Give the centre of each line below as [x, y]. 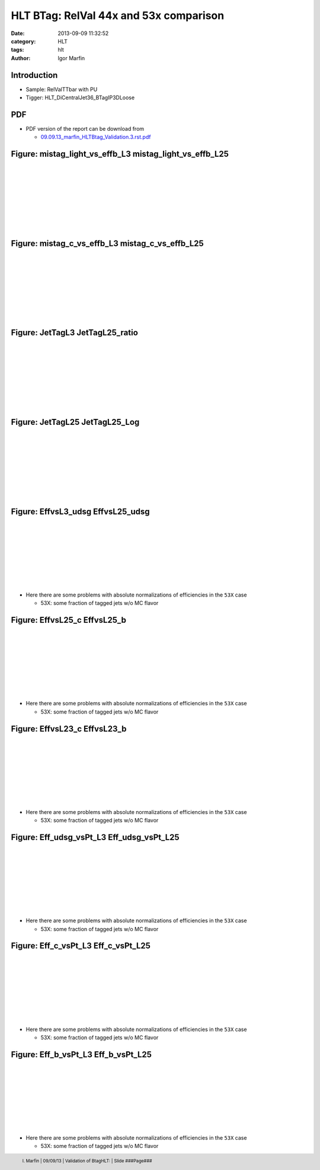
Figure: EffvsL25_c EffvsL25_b [69, 620]
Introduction [34, 75]
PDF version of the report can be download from [85, 128]
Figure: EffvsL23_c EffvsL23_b [69, 729]
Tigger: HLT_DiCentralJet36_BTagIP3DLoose [80, 97]
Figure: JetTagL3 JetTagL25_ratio [75, 333]
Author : [21, 58]
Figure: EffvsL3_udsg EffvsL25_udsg [81, 511]
